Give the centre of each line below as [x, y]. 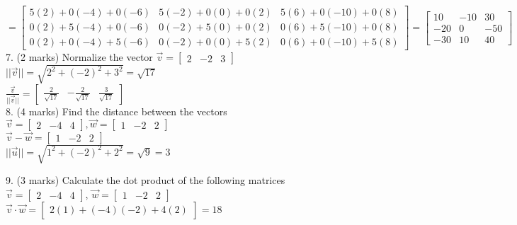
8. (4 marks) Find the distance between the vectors [117, 111]
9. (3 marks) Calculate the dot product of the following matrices [146, 180]
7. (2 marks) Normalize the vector [79, 57]
